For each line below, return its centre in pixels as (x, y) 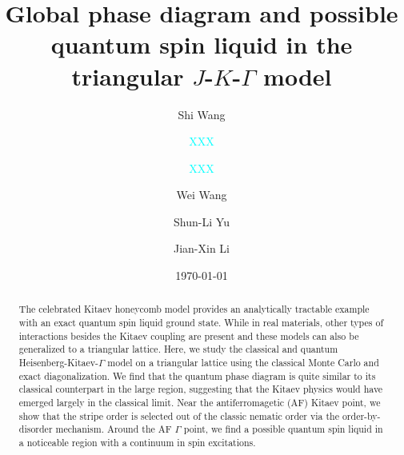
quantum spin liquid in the (202, 44)
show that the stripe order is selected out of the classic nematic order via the (179, 415)
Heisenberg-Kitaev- (58, 363)
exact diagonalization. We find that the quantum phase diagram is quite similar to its (197, 375)
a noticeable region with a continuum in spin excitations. (137, 443)
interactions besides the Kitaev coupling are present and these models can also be (189, 335)
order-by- (361, 415)
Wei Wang (202, 195)
